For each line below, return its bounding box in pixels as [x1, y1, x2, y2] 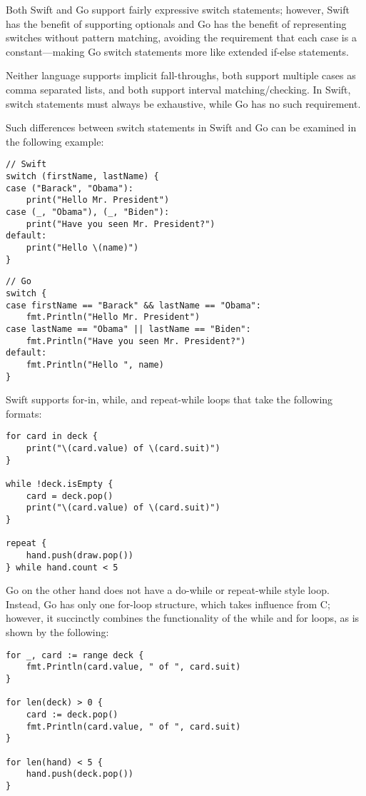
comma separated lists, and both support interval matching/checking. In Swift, [6, 81, 351, 96]
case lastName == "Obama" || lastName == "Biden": [6, 323, 251, 334]
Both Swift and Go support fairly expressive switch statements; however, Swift [6, 2, 350, 16]
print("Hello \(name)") [26, 242, 139, 253]
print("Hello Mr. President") [26, 195, 170, 206]
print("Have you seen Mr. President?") [26, 218, 215, 229]
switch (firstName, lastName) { [6, 171, 159, 181]
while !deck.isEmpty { [6, 478, 113, 489]
